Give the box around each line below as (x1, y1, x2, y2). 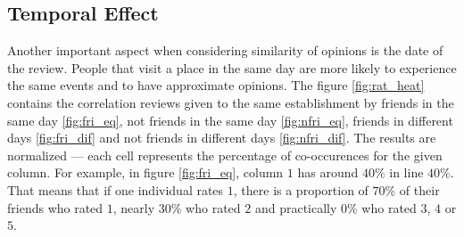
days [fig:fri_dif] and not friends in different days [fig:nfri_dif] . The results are (7, 128, 436, 147)
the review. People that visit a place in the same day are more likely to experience (7, 58, 457, 77)
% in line (374, 163, 424, 182)
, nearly (112, 198, 155, 217)
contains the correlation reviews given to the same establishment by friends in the (7, 93, 454, 111)
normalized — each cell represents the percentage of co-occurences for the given (7, 145, 443, 164)
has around (297, 163, 359, 182)
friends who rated (7, 198, 104, 217)
